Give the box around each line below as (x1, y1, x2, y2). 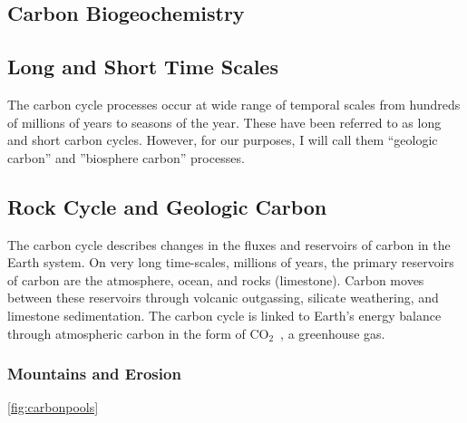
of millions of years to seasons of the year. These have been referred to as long (7, 112, 442, 131)
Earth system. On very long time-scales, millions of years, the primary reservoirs (7, 253, 454, 272)
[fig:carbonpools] (7, 398, 99, 417)
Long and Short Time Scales (7, 53, 278, 81)
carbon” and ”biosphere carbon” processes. (7, 148, 245, 167)
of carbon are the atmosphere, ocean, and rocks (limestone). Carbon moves (7, 270, 424, 289)
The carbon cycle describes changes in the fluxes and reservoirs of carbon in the (7, 235, 451, 254)
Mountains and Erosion (7, 362, 181, 385)
